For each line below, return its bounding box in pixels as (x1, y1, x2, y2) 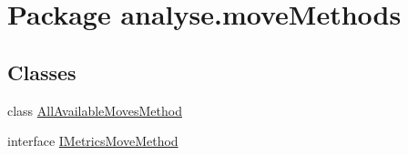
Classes (7, 57, 76, 86)
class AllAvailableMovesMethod (7, 100, 182, 119)
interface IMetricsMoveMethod (7, 131, 178, 150)
